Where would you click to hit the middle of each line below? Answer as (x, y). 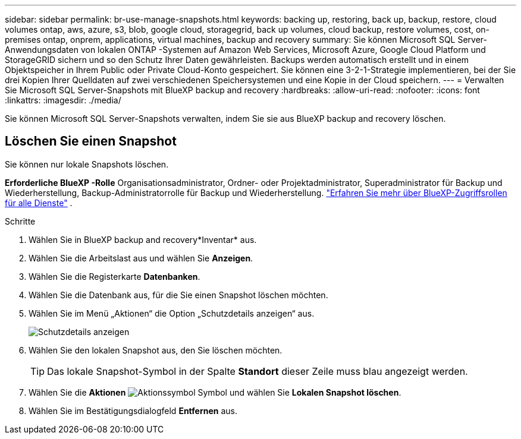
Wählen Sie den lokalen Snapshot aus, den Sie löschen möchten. (156, 350)
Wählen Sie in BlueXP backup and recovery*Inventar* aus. (143, 239)
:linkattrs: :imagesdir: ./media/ (63, 100)
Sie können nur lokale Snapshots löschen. (87, 164)
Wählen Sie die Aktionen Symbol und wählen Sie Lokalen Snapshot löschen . (215, 392)
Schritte (20, 221)
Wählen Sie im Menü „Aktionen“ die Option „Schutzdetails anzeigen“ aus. (172, 313)
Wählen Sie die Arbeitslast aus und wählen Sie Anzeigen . (141, 258)
